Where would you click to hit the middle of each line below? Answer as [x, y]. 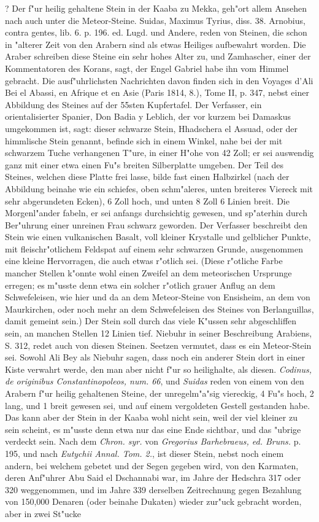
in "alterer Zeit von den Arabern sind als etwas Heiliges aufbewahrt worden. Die [156, 44]
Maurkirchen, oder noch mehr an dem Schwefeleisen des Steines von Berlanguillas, [159, 309]
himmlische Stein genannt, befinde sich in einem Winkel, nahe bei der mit [144, 140]
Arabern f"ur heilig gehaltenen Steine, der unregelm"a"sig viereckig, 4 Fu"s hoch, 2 [159, 393]
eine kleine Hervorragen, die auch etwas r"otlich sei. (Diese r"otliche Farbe [144, 261]
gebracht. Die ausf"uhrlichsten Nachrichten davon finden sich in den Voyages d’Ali [159, 80]
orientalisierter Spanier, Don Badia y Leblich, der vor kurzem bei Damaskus [148, 116]
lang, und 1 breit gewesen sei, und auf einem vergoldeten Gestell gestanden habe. [158, 405]
